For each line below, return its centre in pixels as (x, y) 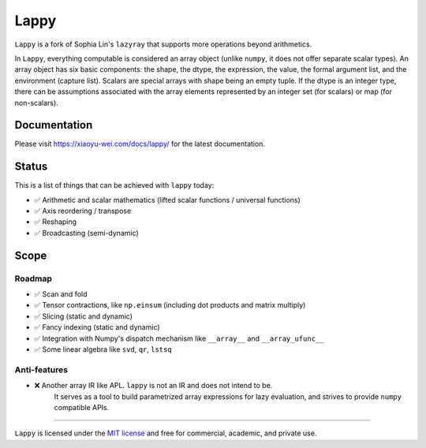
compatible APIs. (82, 407)
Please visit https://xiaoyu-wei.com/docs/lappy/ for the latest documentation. (140, 144)
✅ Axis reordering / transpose (83, 211)
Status (31, 167)
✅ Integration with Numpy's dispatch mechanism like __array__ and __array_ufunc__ (179, 338)
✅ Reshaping (56, 222)
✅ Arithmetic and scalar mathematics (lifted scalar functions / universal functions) (168, 200)
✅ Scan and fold (61, 294)
